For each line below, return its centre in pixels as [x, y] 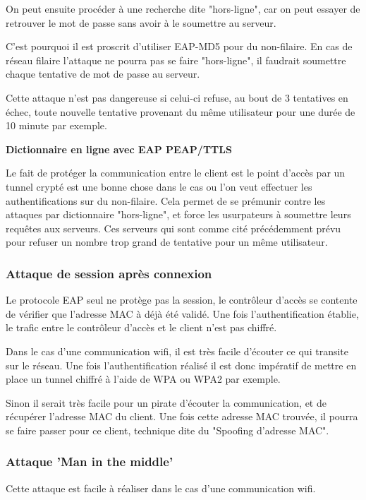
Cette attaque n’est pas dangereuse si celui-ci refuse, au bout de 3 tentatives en [177, 97]
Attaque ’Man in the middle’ [90, 462]
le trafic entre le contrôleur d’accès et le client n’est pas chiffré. [141, 327]
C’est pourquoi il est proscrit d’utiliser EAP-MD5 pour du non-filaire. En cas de [179, 46]
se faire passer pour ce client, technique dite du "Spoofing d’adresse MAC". [167, 430]
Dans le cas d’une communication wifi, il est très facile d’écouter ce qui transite [177, 351]
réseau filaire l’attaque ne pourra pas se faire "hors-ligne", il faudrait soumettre [176, 60]
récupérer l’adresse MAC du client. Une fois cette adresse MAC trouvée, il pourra [182, 416]
